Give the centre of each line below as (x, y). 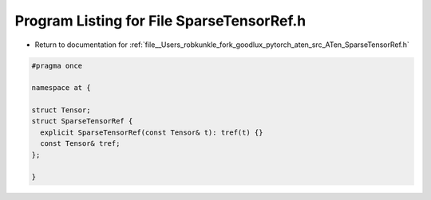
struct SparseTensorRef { (82, 121)
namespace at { (61, 88)
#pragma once (57, 65)
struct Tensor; (61, 110)
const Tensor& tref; (80, 144)
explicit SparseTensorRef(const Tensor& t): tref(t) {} (152, 132)
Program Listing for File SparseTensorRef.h (160, 21)
